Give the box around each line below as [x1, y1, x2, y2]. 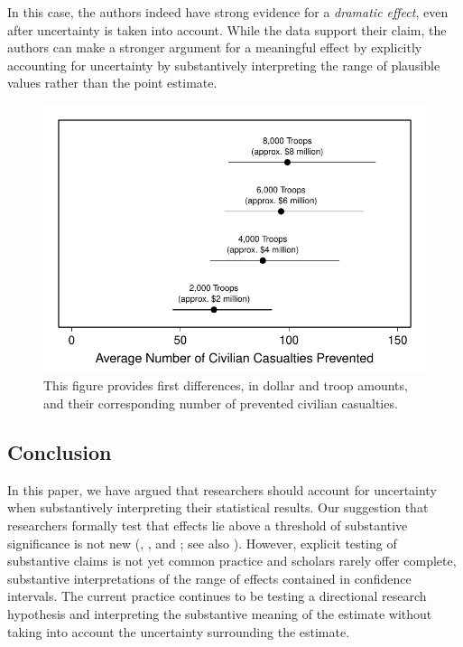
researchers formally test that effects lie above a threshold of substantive [7, 515, 408, 534]
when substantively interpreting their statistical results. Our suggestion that [7, 498, 429, 517]
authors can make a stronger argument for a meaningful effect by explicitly [7, 38, 422, 57]
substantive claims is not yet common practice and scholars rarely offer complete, [7, 551, 457, 570]
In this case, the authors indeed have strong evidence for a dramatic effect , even [7, 3, 449, 21]
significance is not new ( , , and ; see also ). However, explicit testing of [7, 533, 397, 552]
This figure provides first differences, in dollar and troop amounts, [43, 376, 408, 395]
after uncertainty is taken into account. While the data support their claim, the [7, 20, 447, 39]
